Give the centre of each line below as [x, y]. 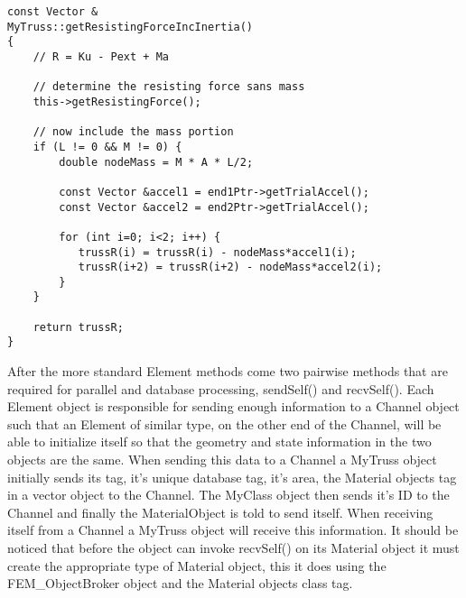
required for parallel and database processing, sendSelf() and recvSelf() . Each [221, 388]
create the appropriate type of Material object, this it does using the [197, 565]
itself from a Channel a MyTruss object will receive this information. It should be [233, 530]
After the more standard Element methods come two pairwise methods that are [228, 371]
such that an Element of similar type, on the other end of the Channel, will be [224, 423]
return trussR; [78, 327]
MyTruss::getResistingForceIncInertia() [130, 27]
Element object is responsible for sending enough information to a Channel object [233, 406]
